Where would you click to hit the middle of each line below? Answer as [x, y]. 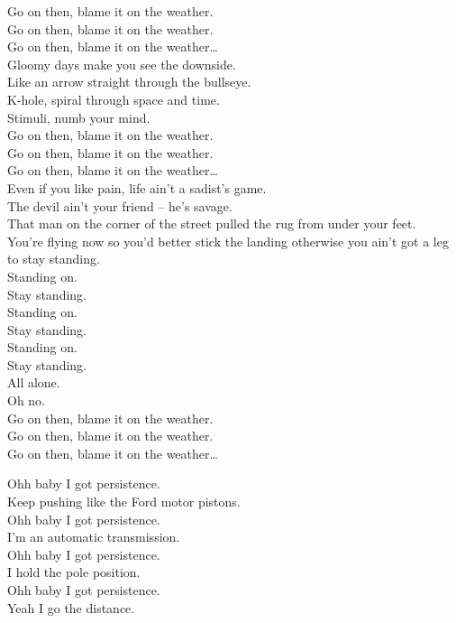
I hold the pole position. [74, 572]
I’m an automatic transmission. [94, 537]
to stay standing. [54, 259]
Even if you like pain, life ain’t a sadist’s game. [137, 187]
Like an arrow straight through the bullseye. [129, 82]
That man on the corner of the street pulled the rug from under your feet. [212, 223]
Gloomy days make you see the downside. [122, 64]
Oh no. [27, 400]
